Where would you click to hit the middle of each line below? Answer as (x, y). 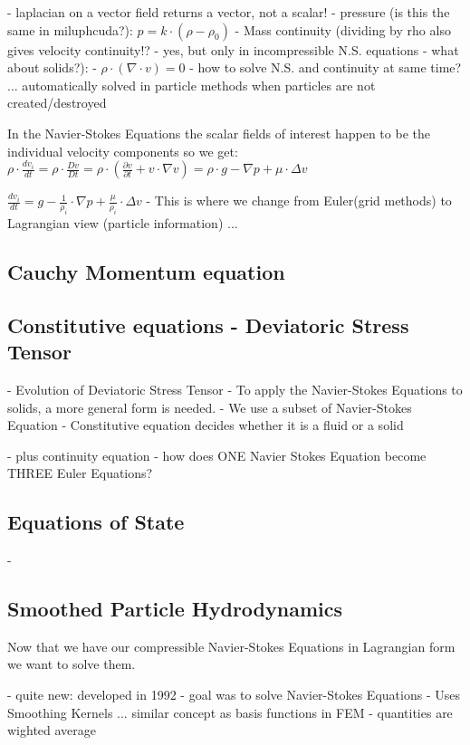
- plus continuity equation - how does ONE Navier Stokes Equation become (217, 455)
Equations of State (96, 522)
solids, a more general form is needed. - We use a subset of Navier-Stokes (210, 407)
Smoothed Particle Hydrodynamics (175, 609)
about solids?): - (52, 67)
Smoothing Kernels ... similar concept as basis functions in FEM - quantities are (230, 712)
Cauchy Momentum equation (146, 271)
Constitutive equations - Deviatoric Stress (208, 325)
